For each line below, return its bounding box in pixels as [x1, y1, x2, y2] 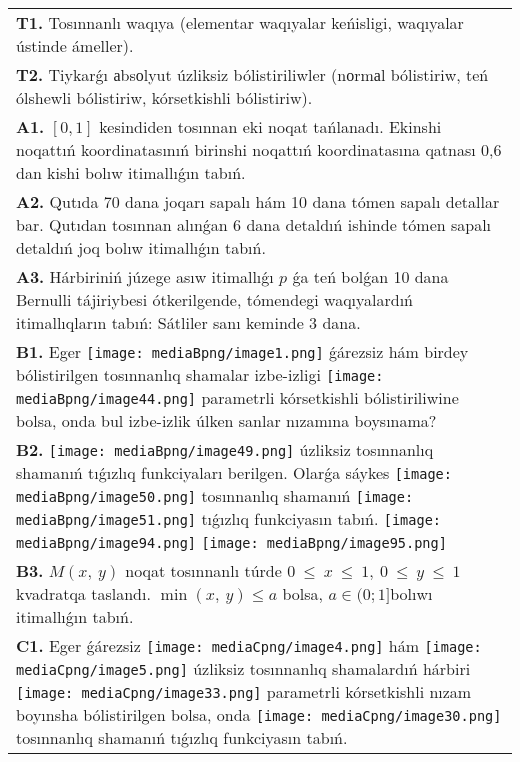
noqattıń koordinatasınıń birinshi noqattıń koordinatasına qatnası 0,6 [16, 138, 502, 161]
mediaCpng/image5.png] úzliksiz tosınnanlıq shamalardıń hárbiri [16, 657, 471, 680]
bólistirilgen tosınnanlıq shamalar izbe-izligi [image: [16, 363, 384, 386]
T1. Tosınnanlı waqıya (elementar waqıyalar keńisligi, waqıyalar [16, 11, 464, 34]
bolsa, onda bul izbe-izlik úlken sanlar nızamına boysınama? [16, 409, 437, 432]
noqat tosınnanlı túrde [125, 559, 282, 582]
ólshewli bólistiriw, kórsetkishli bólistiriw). [16, 86, 313, 109]
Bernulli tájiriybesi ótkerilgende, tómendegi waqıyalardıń [16, 288, 413, 311]
